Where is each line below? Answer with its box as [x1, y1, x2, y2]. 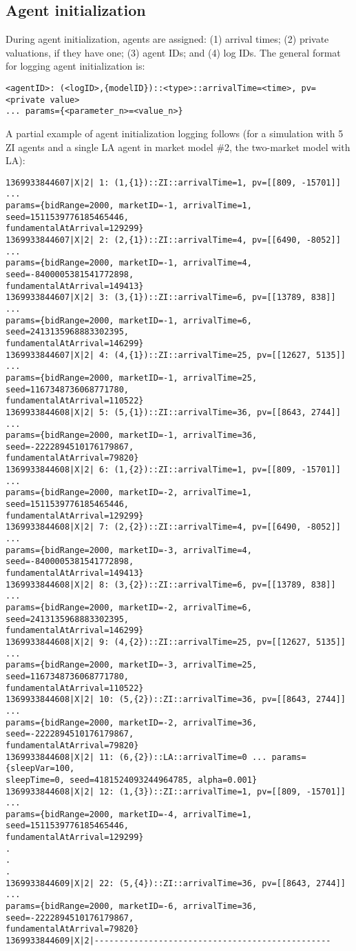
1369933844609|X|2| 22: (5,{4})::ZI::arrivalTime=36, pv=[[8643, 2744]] [6, 878, 346, 888]
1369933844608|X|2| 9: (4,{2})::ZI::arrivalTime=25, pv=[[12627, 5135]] [6, 637, 346, 647]
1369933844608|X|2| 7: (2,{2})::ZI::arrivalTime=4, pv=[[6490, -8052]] [6, 522, 341, 532]
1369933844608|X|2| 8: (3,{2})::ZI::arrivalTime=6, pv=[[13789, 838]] [6, 579, 336, 590]
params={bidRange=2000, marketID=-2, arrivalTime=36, [6, 717, 258, 728]
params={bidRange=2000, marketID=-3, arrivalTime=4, [6, 545, 252, 555]
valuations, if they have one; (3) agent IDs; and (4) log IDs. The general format [6, 45, 341, 59]
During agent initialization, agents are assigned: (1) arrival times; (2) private [6, 32, 329, 46]
